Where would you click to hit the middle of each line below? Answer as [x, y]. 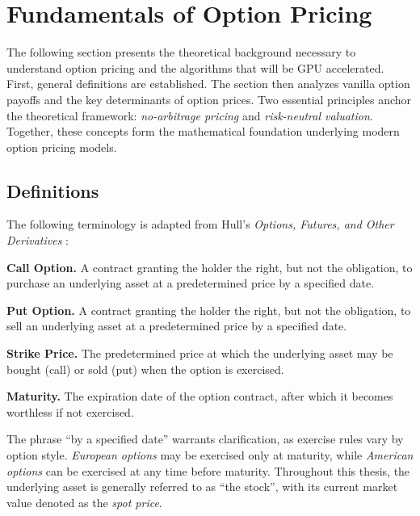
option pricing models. [62, 147]
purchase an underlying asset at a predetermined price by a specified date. [191, 283]
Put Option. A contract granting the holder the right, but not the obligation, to [209, 310]
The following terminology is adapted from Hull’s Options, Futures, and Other [200, 224]
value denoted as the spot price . [84, 502]
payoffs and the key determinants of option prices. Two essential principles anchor [209, 99]
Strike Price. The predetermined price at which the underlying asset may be [200, 353]
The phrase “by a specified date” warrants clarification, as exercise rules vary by [205, 439]
